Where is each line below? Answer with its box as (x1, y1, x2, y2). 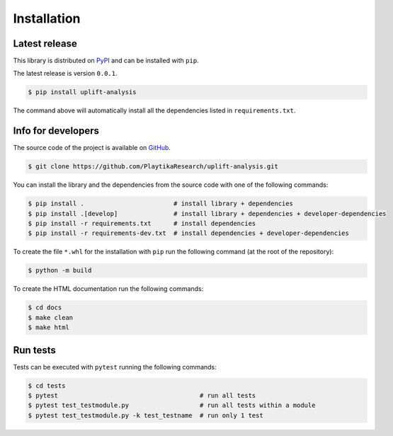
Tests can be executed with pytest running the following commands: (13, 362, 217, 371)
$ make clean (28, 314, 74, 321)
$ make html (28, 323, 70, 332)
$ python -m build (28, 266, 92, 275)
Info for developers (13, 125, 99, 137)
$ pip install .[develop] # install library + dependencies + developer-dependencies (28, 210, 387, 217)
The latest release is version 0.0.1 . (13, 69, 118, 78)
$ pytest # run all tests (28, 391, 256, 400)
